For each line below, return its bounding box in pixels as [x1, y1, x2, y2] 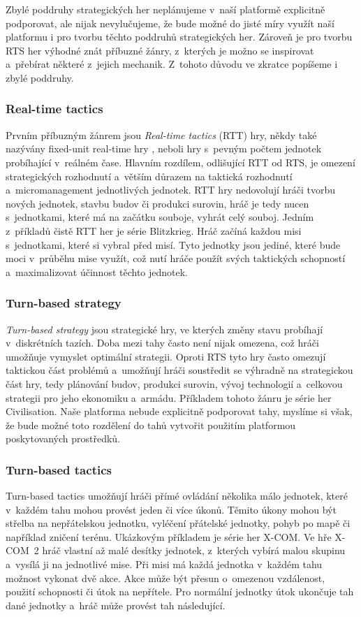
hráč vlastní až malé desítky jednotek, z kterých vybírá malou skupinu [42, 543, 346, 558]
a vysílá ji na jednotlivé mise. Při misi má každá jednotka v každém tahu [6, 557, 323, 572]
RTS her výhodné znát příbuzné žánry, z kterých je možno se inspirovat [6, 43, 314, 57]
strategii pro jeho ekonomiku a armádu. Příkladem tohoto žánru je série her [6, 390, 332, 405]
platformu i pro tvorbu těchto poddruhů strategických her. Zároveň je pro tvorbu [6, 29, 353, 44]
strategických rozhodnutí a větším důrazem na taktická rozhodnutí [6, 168, 293, 183]
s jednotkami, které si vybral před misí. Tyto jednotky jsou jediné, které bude [6, 237, 341, 252]
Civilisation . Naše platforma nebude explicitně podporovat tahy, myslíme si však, [6, 404, 353, 419]
